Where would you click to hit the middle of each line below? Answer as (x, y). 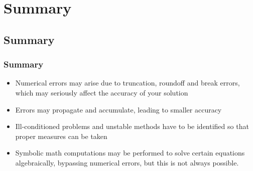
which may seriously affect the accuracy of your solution (102, 92)
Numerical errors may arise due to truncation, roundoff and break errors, (128, 83)
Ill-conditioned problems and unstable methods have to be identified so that (132, 126)
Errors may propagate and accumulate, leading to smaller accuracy (118, 109)
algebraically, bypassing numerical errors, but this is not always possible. (127, 162)
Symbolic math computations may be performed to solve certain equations (130, 153)
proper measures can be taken (61, 136)
